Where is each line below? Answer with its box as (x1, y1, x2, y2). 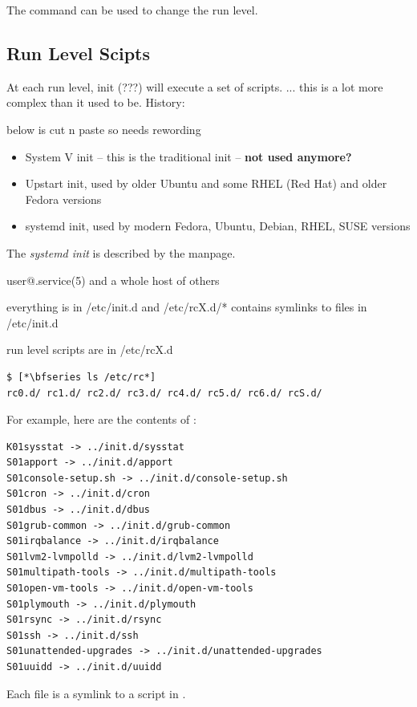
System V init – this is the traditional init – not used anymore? (25, 148, 352, 165)
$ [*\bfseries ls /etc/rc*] (6, 371, 156, 383)
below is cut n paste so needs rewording (6, 120, 201, 137)
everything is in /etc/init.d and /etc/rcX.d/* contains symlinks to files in (6, 299, 367, 315)
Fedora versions (25, 190, 102, 207)
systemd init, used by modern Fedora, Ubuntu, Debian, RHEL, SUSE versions (25, 217, 411, 234)
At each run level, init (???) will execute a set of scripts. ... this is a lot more (6, 78, 383, 95)
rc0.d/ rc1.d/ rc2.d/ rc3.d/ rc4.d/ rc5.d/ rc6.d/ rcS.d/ (6, 387, 322, 399)
